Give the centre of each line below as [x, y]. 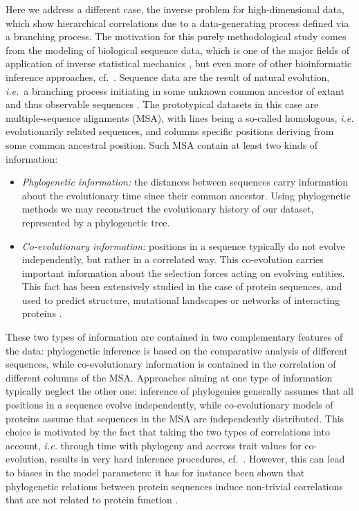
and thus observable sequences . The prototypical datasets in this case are [162, 104]
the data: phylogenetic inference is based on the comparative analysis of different [177, 350]
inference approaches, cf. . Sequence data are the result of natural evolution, [168, 77]
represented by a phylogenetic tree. [96, 222]
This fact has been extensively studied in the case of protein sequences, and [182, 286]
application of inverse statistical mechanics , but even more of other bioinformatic [179, 63]
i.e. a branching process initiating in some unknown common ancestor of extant [175, 90]
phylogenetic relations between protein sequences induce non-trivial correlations [174, 486]
